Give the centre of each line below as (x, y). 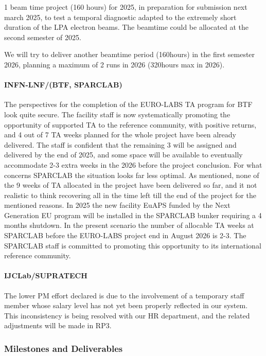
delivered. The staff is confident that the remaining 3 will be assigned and (120, 144)
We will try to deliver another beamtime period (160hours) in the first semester (130, 54)
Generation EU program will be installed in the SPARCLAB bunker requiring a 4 (133, 215)
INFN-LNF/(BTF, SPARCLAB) (63, 85)
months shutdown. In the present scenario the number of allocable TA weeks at (129, 225)
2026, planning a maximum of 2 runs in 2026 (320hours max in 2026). (114, 64)
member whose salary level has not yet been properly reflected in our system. (126, 305)
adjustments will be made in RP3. (58, 325)
